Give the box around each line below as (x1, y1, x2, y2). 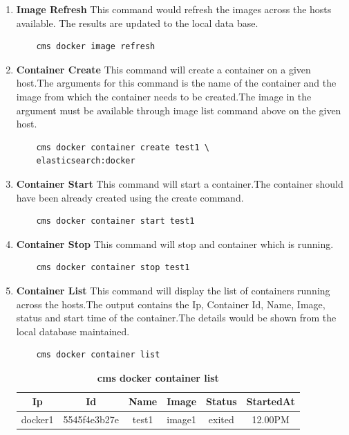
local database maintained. (16, 323, 130, 338)
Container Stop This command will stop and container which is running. (16, 236, 334, 251)
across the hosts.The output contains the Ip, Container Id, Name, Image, (16, 296, 326, 311)
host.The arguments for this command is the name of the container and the (16, 76, 337, 90)
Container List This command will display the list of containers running (16, 283, 330, 297)
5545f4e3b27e (63, 412, 120, 427)
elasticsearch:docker (36, 156, 135, 166)
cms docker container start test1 (36, 216, 195, 227)
